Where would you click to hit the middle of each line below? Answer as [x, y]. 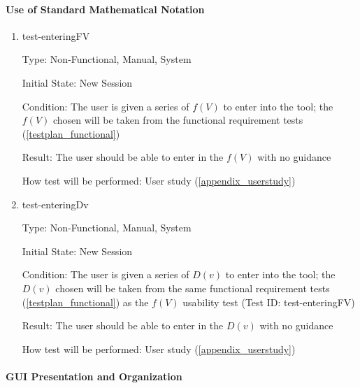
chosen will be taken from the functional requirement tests [178, 120]
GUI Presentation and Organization [94, 376]
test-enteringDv [55, 204]
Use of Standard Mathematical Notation [105, 9]
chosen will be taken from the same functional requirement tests [193, 288]
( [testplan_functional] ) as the [85, 302]
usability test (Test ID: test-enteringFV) [269, 302]
